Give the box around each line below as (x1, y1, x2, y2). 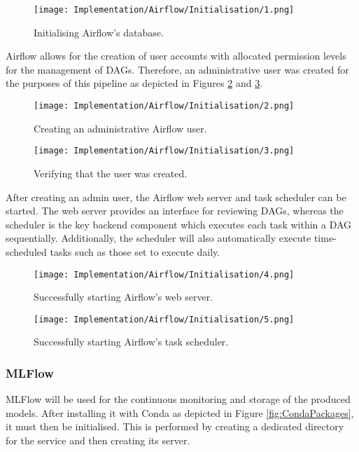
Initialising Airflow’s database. (34, 25, 164, 39)
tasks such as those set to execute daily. (50, 244, 220, 259)
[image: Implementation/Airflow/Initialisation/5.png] (34, 314, 295, 324)
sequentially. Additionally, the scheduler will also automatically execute (6, 231, 311, 245)
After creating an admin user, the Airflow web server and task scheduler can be (6, 189, 346, 204)
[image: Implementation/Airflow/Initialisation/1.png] (34, 5, 295, 15)
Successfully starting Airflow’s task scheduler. (34, 334, 229, 349)
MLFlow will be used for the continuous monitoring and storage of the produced (6, 392, 351, 406)
